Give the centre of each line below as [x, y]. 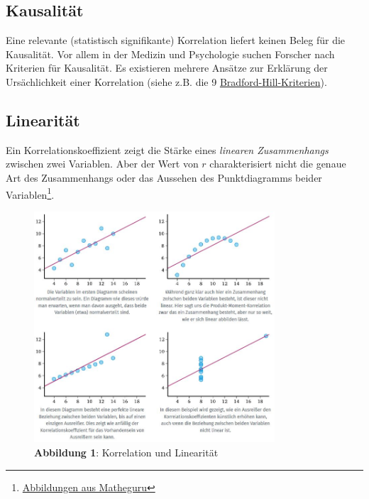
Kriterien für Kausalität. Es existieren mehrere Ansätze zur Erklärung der [167, 68]
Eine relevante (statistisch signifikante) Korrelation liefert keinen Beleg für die [176, 40]
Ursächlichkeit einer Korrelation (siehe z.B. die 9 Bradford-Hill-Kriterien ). [166, 81]
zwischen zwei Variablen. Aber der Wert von [102, 164]
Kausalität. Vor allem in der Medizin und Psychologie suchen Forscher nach [170, 54]
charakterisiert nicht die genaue [278, 164]
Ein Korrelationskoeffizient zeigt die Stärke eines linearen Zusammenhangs [167, 149]
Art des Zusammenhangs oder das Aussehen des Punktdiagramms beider [164, 177]
